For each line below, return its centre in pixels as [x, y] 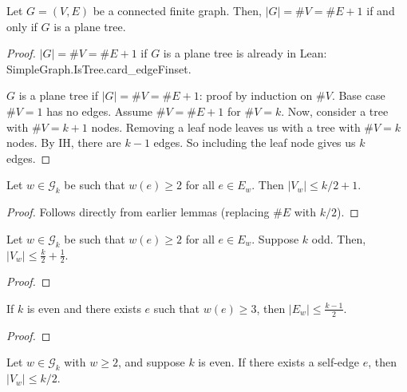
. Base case [358, 95]
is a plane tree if [58, 95]
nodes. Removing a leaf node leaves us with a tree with [226, 127]
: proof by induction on [256, 95]
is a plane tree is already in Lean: [245, 53]
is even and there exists [84, 308]
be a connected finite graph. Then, [177, 10]
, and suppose [151, 362]
